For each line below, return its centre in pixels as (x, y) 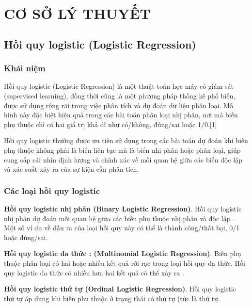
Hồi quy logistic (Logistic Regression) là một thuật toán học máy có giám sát (119, 86)
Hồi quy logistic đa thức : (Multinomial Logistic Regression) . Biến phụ (123, 253)
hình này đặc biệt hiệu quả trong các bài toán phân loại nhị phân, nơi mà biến (121, 115)
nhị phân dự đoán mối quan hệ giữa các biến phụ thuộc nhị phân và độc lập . (119, 218)
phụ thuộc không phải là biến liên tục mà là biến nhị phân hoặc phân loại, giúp (122, 150)
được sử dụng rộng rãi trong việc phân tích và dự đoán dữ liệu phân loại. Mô (118, 105)
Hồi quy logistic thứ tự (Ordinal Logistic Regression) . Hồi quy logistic (120, 289)
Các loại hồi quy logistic (52, 190)
